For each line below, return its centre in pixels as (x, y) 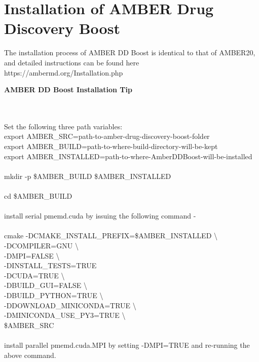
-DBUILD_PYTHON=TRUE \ (54, 295)
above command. (30, 355)
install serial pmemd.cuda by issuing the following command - (100, 216)
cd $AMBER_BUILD (38, 196)
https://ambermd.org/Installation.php (64, 72)
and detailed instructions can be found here (72, 62)
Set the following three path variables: (63, 126)
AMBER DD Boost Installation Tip (68, 89)
